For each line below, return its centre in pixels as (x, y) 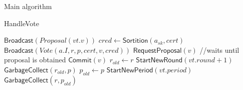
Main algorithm (28, 6)
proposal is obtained (35, 60)
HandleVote (22, 23)
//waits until (219, 50)
